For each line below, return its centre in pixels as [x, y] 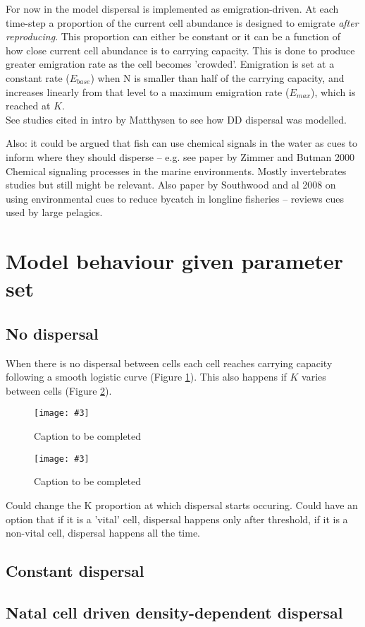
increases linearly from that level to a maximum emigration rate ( [148, 91]
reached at [28, 106]
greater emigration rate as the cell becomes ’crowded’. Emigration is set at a [170, 64]
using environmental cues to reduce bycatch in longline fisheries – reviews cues [175, 198]
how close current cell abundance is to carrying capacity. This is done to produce [180, 50]
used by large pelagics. [54, 212]
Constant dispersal [75, 571]
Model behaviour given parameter [175, 261]
